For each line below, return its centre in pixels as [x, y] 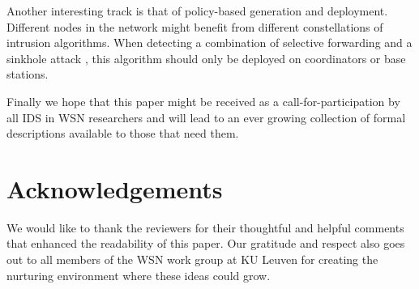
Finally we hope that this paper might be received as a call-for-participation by [203, 101]
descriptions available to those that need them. [123, 133]
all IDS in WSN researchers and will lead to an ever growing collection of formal [206, 117]
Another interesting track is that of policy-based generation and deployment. [197, 11]
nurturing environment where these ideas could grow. [139, 275]
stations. [28, 74]
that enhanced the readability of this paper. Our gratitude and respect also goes [206, 243]
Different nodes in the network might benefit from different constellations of [195, 26]
